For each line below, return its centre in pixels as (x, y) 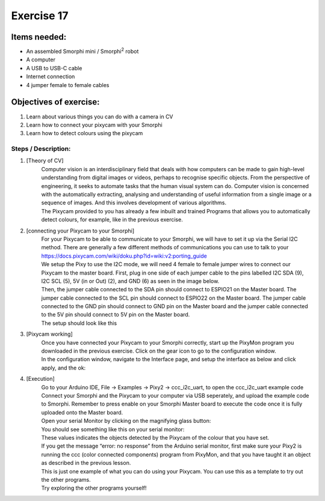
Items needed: (39, 37)
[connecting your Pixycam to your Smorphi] (80, 231)
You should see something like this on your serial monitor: (113, 429)
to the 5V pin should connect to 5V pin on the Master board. (116, 315)
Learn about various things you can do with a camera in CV (100, 117)
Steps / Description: (41, 149)
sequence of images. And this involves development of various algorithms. (134, 203)
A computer (41, 59)
